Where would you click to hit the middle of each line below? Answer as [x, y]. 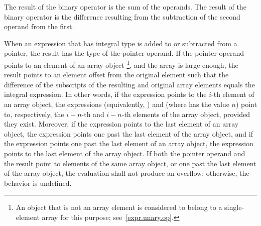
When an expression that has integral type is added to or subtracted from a [121, 43]
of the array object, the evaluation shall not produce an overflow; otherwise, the [127, 173]
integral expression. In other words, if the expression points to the [105, 94]
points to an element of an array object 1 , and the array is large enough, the [121, 64]
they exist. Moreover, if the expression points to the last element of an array [121, 124]
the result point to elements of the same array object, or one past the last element [130, 163]
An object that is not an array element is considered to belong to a [119, 207]
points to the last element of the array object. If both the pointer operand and [125, 153]
